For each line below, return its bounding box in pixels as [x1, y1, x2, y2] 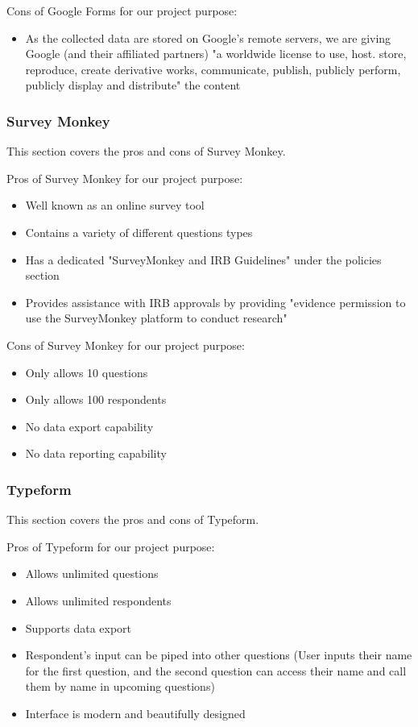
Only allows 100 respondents [25, 391, 167, 408]
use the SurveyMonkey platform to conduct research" [25, 309, 288, 326]
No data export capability [25, 418, 154, 434]
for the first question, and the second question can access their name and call [25, 662, 407, 679]
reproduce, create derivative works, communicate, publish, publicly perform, [25, 60, 401, 77]
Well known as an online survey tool [25, 197, 205, 214]
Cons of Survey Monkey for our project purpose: [6, 336, 245, 353]
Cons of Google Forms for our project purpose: [6, 2, 238, 19]
